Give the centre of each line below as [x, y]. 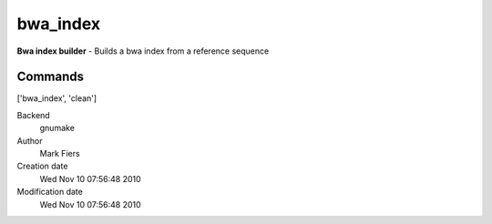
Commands [51, 77]
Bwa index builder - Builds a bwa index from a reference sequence [143, 51]
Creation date [42, 166]
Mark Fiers [60, 154]
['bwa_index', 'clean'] [57, 98]
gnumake [57, 128]
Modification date [50, 192]
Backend [33, 115]
